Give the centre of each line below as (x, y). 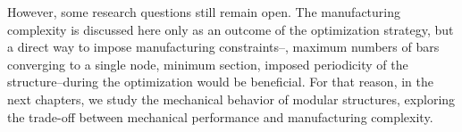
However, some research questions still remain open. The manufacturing (204, 12)
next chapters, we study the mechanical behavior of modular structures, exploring (231, 99)
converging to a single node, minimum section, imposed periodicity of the (208, 64)
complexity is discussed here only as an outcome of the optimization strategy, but (231, 29)
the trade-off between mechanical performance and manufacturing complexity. (220, 116)
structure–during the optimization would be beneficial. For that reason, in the (220, 82)
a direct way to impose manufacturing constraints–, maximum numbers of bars (223, 47)
